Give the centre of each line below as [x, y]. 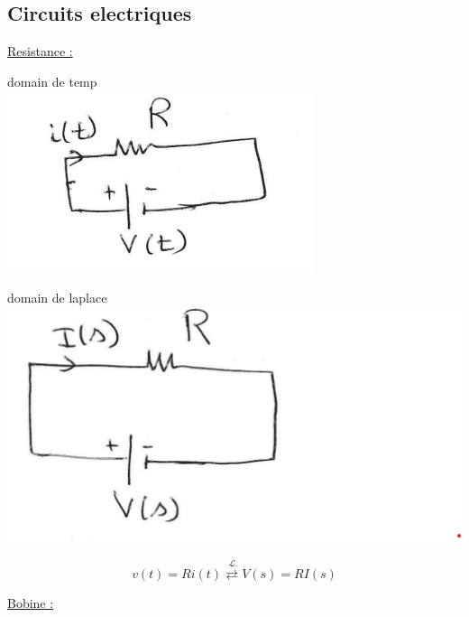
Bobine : [31, 602]
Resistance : [40, 51]
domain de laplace [57, 297]
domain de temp [52, 81]
